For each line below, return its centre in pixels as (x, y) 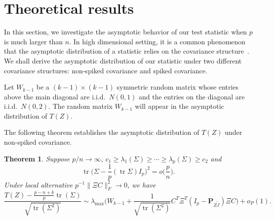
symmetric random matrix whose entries (178, 87)
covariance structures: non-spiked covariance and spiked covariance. (106, 70)
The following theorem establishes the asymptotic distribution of (102, 132)
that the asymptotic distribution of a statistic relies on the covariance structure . (127, 51)
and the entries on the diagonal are (192, 96)
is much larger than (34, 41)
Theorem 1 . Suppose (37, 158)
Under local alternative (38, 184)
